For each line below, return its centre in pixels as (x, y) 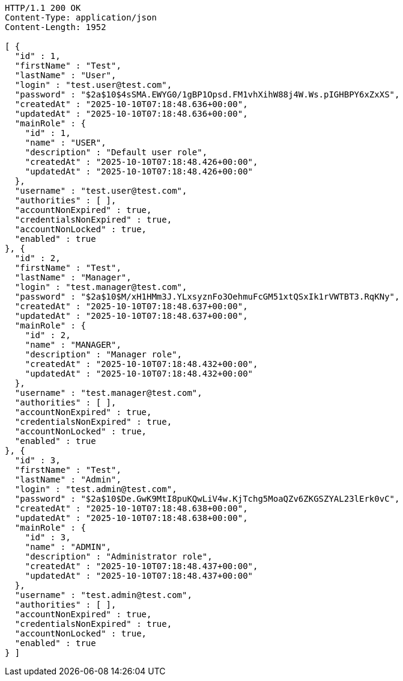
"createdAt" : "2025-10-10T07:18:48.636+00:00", (131, 104)
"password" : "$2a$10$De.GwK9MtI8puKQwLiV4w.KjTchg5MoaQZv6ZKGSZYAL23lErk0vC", (207, 499)
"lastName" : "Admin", (68, 479)
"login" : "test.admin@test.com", (96, 489)
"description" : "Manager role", (104, 354)
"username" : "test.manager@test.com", (108, 393)
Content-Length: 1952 (56, 27)
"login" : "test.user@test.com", (93, 85)
